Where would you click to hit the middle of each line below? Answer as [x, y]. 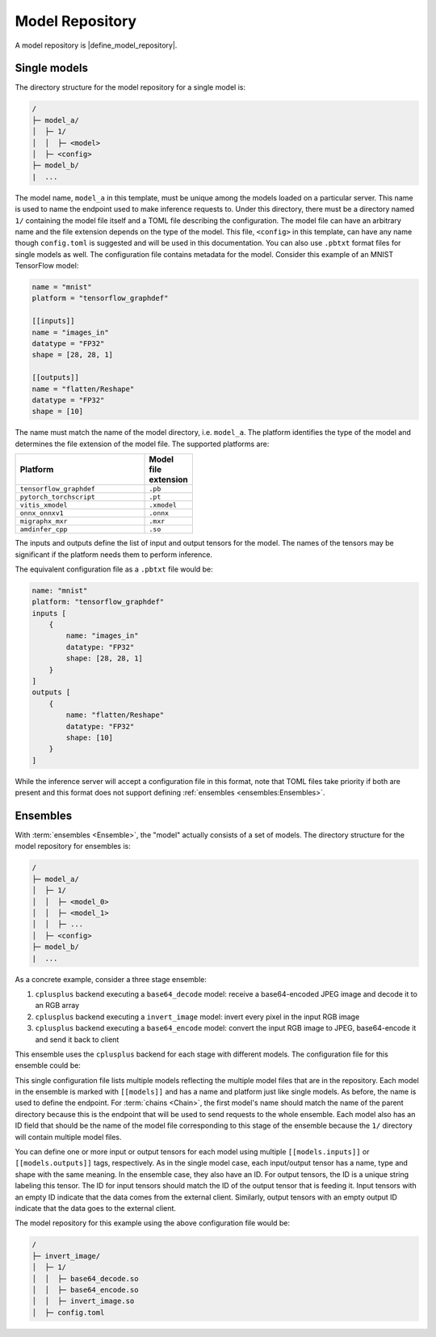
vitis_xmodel [44, 505]
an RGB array [57, 1006]
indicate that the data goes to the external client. [96, 1208]
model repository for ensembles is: [73, 846]
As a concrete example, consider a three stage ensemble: [111, 979]
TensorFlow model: [47, 266]
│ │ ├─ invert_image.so [83, 1301]
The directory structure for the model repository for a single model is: [130, 87]
